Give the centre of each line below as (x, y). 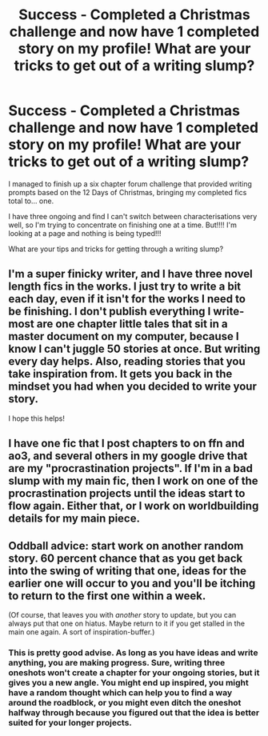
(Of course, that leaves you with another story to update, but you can (122, 614)
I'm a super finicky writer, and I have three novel (131, 274)
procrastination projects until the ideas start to (127, 494)
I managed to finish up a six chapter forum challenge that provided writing (130, 184)
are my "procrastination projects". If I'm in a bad (131, 468)
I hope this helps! (37, 418)
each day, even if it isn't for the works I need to (127, 299)
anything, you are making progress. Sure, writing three (117, 662)
